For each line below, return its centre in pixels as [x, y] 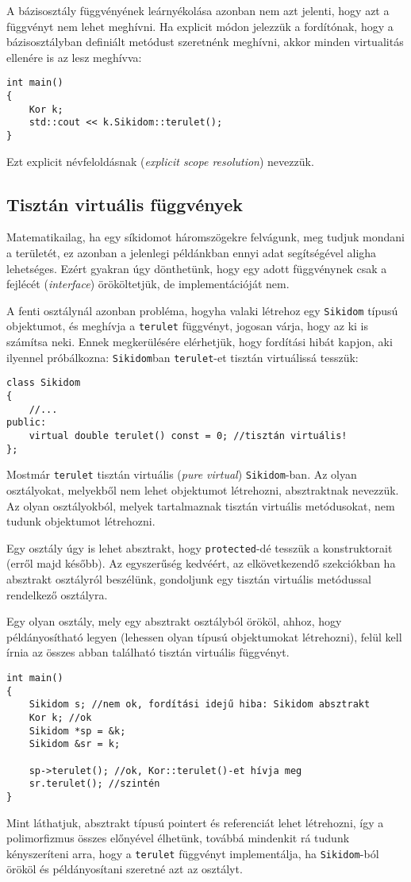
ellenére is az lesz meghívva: [74, 57]
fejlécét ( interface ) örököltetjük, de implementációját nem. [148, 284]
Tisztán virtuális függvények [125, 204]
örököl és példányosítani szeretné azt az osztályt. [125, 869]
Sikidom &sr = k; [75, 744]
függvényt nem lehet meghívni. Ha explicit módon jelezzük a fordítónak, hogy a [200, 26]
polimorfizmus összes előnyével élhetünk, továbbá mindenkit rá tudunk [178, 838]
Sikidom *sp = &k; [77, 731]
